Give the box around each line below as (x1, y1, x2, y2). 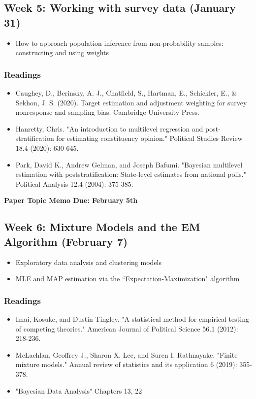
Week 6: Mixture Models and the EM (4, 219, 200, 234)
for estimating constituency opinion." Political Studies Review (56, 133, 243, 143)
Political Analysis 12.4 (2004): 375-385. (15, 178, 133, 189)
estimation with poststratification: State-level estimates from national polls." (15, 169, 246, 179)
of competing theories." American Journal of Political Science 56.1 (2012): (15, 323, 238, 333)
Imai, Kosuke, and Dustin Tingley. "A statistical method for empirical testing (15, 313, 249, 324)
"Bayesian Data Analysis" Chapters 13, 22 (15, 385, 142, 396)
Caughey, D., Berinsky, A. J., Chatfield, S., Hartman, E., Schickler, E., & (15, 88, 237, 98)
